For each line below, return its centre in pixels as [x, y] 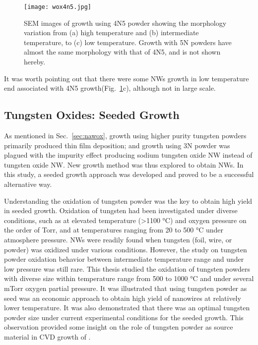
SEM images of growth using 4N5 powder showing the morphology [125, 23]
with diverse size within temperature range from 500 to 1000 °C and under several [129, 278]
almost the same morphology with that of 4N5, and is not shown [122, 52]
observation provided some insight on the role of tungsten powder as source [119, 327]
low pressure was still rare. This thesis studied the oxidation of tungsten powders [127, 268]
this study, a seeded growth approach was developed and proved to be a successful [129, 174]
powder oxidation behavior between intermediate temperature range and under [124, 259]
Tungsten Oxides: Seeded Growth [92, 115]
